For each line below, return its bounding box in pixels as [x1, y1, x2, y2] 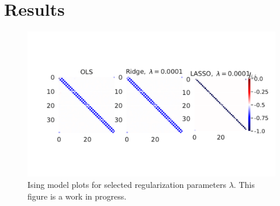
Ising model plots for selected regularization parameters [27, 178, 226, 191]
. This [233, 178, 255, 191]
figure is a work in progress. [27, 190, 127, 202]
